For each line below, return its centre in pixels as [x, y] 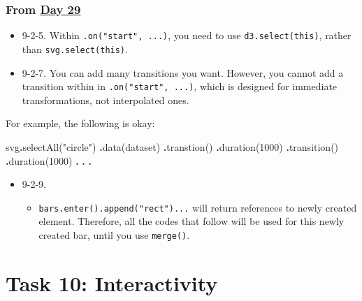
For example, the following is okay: [80, 123]
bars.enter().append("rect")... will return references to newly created [198, 207]
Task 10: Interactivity [112, 282]
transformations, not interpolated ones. [106, 100]
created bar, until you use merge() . [114, 235]
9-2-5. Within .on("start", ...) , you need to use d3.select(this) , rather [187, 35]
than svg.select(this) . [75, 49]
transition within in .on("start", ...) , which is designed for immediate [180, 86]
